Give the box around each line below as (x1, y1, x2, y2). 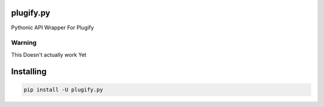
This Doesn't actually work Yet (11, 51, 87, 58)
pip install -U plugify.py (23, 86, 103, 93)
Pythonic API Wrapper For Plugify (11, 24, 94, 31)
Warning (11, 39, 37, 47)
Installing (11, 66, 47, 77)
